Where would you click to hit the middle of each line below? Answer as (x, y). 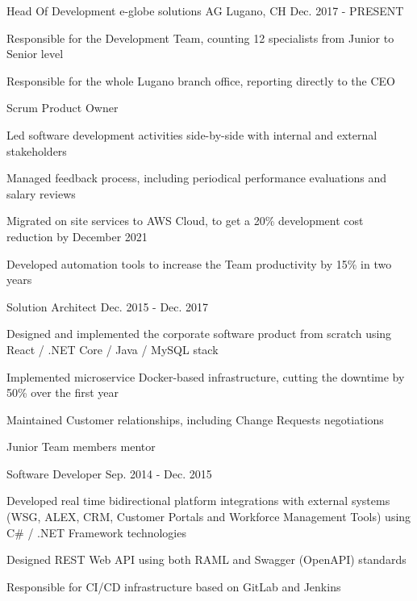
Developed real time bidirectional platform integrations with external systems (198, 501)
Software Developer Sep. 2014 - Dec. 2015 (109, 473)
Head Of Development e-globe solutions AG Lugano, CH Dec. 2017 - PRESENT (205, 10)
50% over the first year (63, 392)
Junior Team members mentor (81, 447)
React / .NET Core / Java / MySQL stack (113, 349)
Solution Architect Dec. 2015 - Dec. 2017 (108, 306)
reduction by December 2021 (77, 236)
